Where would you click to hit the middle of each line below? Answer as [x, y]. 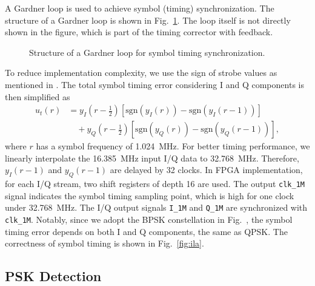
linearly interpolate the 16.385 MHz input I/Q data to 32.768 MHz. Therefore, [152, 158]
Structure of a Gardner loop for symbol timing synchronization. [147, 52]
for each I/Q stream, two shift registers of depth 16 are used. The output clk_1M [155, 184]
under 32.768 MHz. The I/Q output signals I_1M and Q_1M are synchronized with [156, 207]
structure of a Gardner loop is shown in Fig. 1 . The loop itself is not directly [148, 20]
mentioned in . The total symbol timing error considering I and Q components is [154, 84]
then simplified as [38, 96]
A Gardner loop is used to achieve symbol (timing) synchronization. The [140, 8]
